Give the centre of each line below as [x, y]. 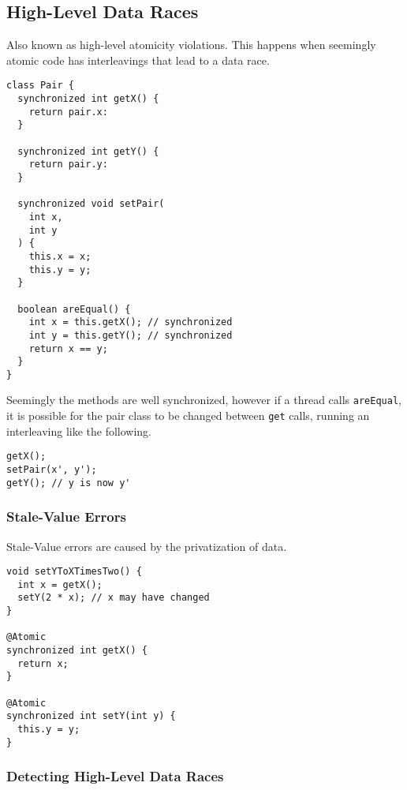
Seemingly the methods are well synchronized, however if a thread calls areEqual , [204, 400]
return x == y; [68, 348]
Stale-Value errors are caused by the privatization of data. [147, 546]
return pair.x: [68, 112]
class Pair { [40, 86]
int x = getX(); [60, 584]
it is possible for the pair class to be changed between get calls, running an [188, 416]
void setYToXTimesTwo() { [74, 572]
